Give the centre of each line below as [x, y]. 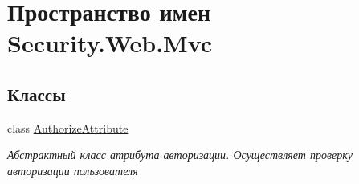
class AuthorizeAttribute [68, 127]
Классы [37, 94]
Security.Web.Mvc [110, 43]
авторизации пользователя [73, 170]
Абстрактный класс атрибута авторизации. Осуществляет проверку [180, 155]
